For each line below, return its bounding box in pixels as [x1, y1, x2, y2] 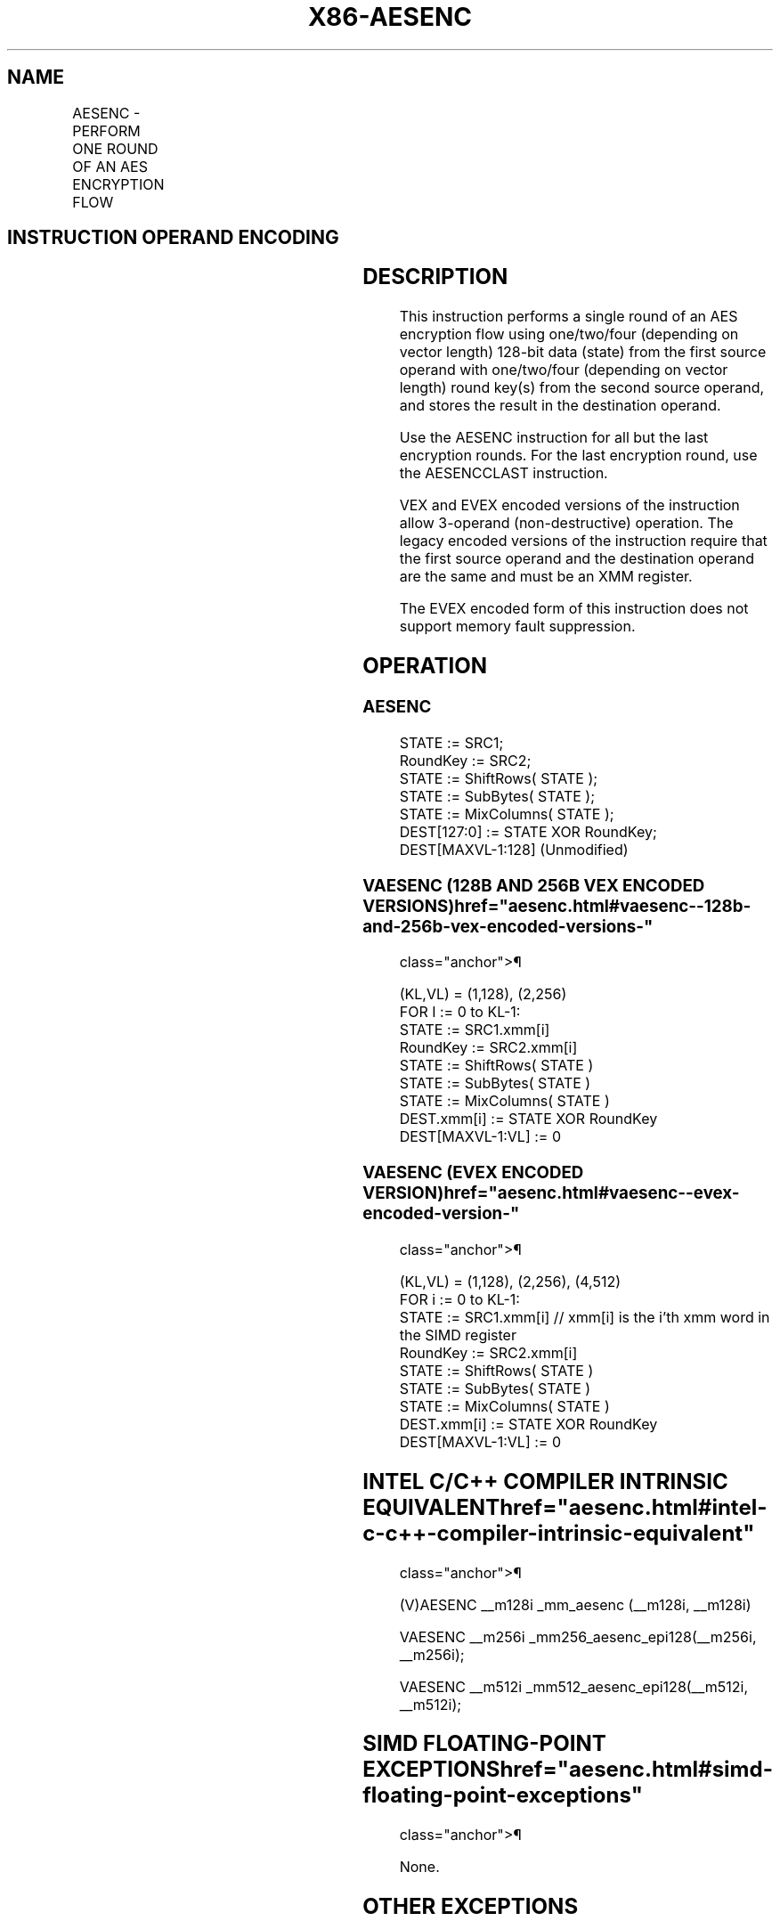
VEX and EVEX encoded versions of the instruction [399, 496, 740, 515]
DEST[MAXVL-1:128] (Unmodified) [399, 840, 629, 859]
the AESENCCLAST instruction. [399, 464, 608, 483]
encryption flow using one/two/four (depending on [399, 325, 739, 344]
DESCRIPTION [362, 264, 508, 290]
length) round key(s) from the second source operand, [399, 379, 765, 397]
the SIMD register [399, 1325, 516, 1344]
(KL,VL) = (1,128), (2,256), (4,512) [399, 1272, 622, 1290]
